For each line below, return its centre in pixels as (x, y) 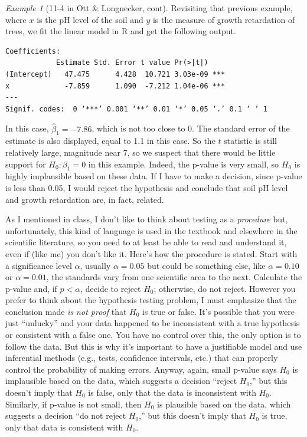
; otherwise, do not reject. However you (225, 288)
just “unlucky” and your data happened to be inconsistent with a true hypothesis (153, 323)
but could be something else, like (206, 265)
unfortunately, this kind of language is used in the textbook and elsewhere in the (151, 230)
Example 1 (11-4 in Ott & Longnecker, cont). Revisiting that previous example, (149, 8)
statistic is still (250, 141)
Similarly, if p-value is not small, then (74, 404)
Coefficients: (33, 51)
